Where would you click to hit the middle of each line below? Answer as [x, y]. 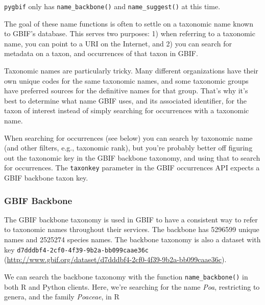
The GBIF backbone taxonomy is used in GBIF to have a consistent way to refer [131, 219]
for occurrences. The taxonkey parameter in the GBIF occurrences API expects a [132, 168]
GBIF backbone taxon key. [46, 178]
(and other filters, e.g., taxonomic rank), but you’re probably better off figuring [128, 148]
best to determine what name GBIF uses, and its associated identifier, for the [126, 100]
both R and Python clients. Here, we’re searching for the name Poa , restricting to [132, 286]
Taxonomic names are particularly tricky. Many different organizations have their [131, 71]
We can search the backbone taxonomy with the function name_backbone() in [126, 276]
